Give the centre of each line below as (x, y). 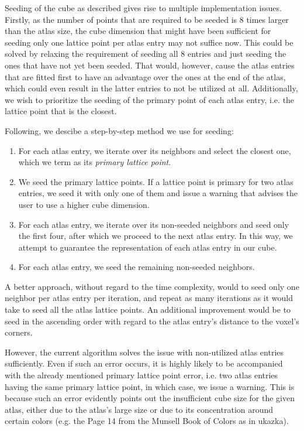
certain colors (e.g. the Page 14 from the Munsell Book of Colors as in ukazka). (147, 421)
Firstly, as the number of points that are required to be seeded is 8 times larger (147, 19)
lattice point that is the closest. (61, 111)
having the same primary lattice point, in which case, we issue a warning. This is (150, 386)
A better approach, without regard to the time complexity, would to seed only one (152, 286)
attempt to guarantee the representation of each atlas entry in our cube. (148, 247)
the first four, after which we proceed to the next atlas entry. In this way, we (156, 236)
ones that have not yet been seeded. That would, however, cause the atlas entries (150, 65)
